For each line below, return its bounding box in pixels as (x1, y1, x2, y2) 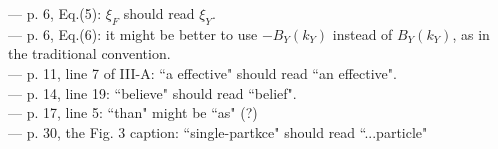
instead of (332, 23, 393, 44)
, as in (452, 23, 490, 44)
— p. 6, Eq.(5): (8, 3, 102, 23)
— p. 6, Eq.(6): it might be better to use (8, 23, 258, 44)
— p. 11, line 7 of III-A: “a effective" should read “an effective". (8, 62, 397, 83)
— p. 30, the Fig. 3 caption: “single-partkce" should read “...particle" (8, 121, 428, 142)
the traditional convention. (8, 43, 171, 64)
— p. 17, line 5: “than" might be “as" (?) (8, 102, 258, 123)
